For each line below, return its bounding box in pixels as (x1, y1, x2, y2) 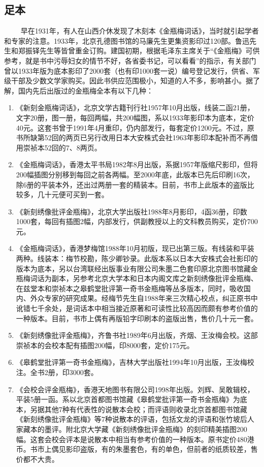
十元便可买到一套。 (44, 189, 109, 200)
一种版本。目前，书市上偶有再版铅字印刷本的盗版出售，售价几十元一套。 (16, 313, 258, 323)
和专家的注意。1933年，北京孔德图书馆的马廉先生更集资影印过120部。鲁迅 (4, 35, 249, 46)
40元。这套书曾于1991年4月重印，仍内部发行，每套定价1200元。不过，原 (16, 122, 254, 133)
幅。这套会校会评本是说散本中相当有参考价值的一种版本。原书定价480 (16, 433, 247, 444)
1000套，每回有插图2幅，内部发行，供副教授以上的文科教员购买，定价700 (16, 216, 258, 227)
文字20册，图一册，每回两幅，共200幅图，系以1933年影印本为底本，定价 (16, 112, 254, 122)
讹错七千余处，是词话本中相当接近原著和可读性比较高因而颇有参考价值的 (16, 303, 258, 314)
